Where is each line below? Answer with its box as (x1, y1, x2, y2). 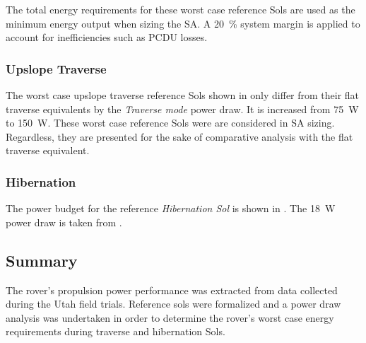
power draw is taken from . (6, 214, 122, 229)
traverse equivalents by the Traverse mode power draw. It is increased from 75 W (6, 101, 359, 116)
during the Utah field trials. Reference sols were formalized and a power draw (6, 296, 341, 311)
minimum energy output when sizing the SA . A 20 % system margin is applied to (6, 16, 360, 30)
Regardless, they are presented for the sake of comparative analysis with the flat (6, 129, 353, 144)
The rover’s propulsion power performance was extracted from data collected (6, 282, 338, 297)
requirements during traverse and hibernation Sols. (6, 324, 225, 339)
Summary (6, 249, 78, 271)
